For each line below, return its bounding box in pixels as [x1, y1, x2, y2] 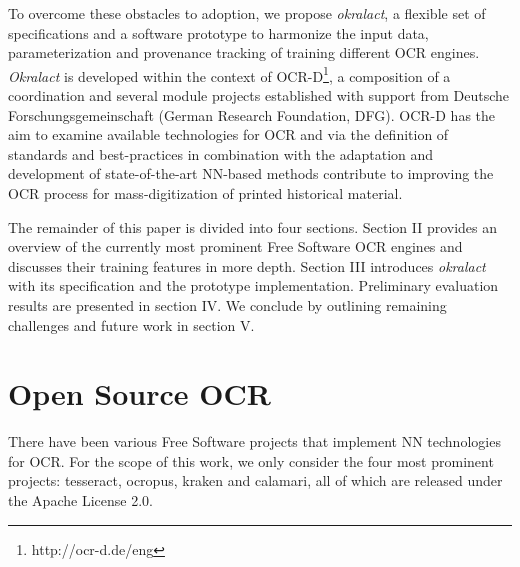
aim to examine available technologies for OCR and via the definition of [8, 124, 449, 145]
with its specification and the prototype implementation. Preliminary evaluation [8, 275, 499, 296]
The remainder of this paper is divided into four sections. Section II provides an [8, 216, 498, 237]
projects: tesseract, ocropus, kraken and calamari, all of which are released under [8, 470, 503, 491]
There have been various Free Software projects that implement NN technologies [8, 431, 501, 452]
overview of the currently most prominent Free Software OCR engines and [8, 236, 463, 257]
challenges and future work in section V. [8, 314, 255, 335]
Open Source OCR [8, 373, 271, 414]
